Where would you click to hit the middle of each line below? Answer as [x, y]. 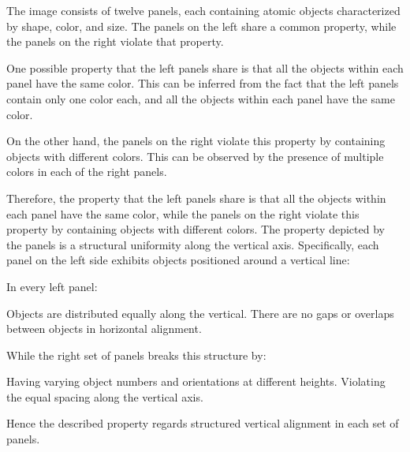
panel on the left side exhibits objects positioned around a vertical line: [178, 260]
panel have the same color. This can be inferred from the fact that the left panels [203, 83]
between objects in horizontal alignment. [104, 329]
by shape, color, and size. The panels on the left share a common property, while [201, 26]
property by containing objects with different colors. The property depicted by [196, 229]
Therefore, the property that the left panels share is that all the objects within [196, 198]
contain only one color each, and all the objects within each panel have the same [201, 98]
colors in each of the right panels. [87, 172]
